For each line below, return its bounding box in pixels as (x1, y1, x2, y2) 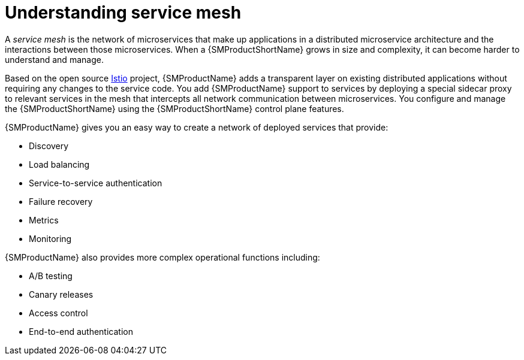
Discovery (29, 140, 69, 151)
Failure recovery (29, 196, 93, 207)
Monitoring (29, 233, 72, 244)
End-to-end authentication (29, 326, 133, 337)
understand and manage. (5, 54, 104, 65)
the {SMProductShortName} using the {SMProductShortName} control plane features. (5, 103, 344, 114)
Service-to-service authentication (29, 177, 162, 188)
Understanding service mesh (5, 2, 242, 23)
